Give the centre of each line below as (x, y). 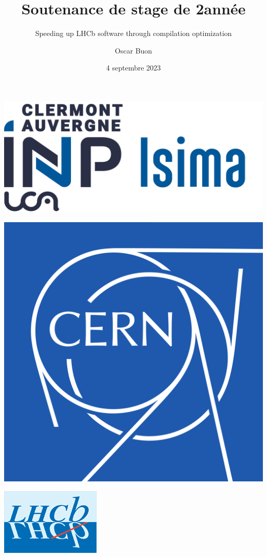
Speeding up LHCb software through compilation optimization (133, 33)
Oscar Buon (133, 50)
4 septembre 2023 (133, 68)
